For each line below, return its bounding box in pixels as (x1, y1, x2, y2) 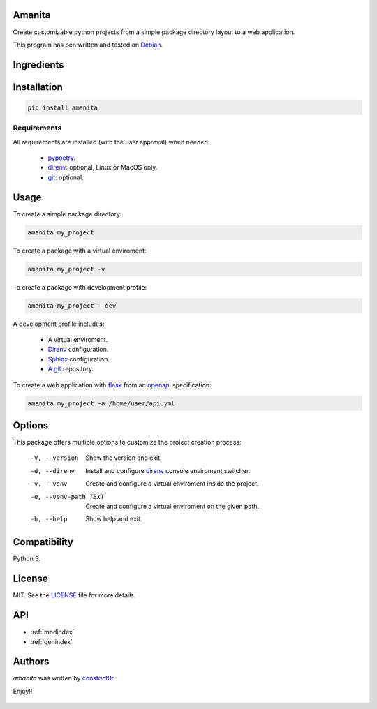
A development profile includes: (13, 320, 105, 328)
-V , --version (30, 454, 79, 462)
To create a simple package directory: (13, 209, 122, 218)
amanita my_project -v (27, 265, 105, 273)
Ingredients (13, 59, 64, 70)
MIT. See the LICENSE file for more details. (13, 591, 136, 599)
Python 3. (13, 555, 41, 563)
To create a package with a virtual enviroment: (13, 246, 147, 255)
